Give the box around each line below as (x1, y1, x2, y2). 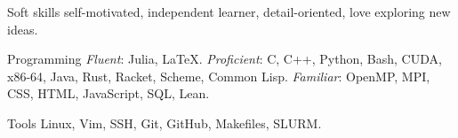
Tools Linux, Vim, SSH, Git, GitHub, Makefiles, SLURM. (7, 113, 322, 132)
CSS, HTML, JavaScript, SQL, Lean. (7, 84, 210, 103)
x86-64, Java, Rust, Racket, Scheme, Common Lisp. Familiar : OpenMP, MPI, (7, 66, 430, 85)
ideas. (7, 19, 38, 38)
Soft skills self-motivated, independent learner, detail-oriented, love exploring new (7, 3, 451, 20)
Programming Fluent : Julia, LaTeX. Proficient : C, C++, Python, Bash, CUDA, (7, 50, 442, 68)
